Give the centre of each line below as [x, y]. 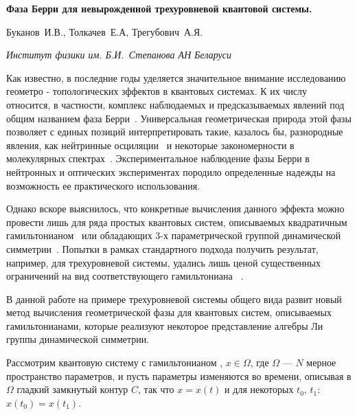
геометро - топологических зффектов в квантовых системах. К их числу [157, 91]
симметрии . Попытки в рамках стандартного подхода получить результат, [162, 248]
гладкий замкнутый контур [72, 389]
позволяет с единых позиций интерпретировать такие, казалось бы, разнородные [175, 132]
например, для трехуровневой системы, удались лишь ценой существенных [163, 262]
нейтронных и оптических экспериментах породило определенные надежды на [171, 171]
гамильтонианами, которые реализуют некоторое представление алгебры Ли [165, 325]
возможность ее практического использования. [103, 185]
